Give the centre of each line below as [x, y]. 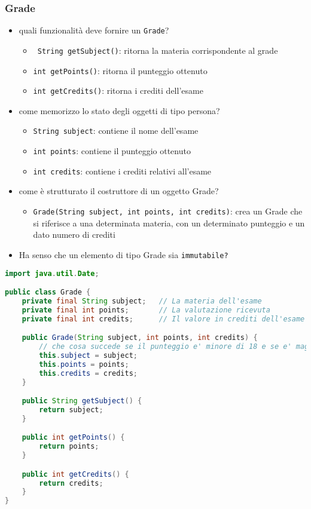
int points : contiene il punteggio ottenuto [112, 151]
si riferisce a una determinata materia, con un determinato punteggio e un [169, 223]
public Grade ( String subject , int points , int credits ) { [140, 338]
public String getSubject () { [82, 401]
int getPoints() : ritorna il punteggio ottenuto [120, 70]
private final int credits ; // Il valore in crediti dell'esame [163, 319]
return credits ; [71, 483]
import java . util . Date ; [52, 273]
